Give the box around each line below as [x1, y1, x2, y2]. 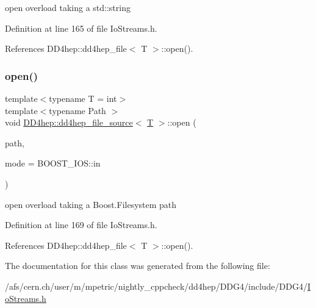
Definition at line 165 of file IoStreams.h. [5, 21, 157, 34]
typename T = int [49, 92, 117, 104]
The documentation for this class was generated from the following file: [5, 259, 270, 272]
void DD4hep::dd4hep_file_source [5, 116, 133, 129]
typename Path [49, 104, 106, 116]
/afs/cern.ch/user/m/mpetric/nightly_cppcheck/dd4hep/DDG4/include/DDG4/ [5, 279, 307, 292]
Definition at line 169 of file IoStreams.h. [5, 218, 157, 231]
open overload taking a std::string [5, 1, 131, 13]
